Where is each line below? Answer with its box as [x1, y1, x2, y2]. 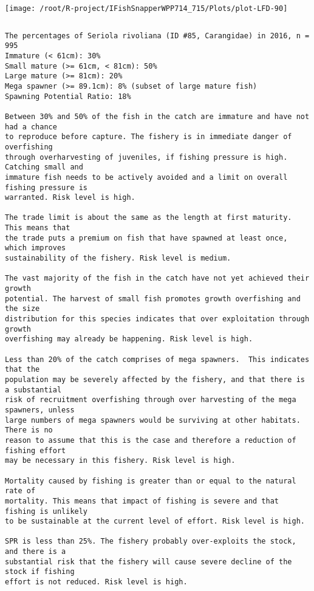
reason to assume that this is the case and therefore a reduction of [5, 436, 296, 445]
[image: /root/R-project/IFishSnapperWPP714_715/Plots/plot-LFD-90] [5, 4, 288, 13]
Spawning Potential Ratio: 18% [5, 92, 131, 101]
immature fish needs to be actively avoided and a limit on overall [5, 173, 288, 182]
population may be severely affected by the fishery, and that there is [5, 375, 305, 384]
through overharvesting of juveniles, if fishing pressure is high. [5, 152, 288, 162]
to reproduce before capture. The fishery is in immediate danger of [5, 132, 292, 142]
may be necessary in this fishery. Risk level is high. [5, 456, 236, 465]
